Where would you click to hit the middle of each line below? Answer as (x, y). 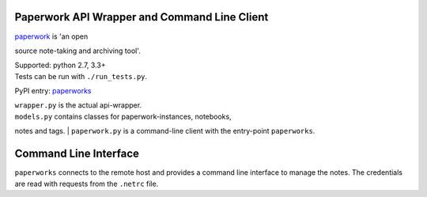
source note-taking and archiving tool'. (78, 51)
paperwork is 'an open (51, 36)
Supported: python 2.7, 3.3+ (60, 65)
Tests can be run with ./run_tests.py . (81, 76)
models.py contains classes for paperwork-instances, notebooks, (123, 116)
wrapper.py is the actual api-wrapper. (78, 105)
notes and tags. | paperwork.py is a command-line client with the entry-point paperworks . (165, 131)
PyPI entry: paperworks (53, 91)
